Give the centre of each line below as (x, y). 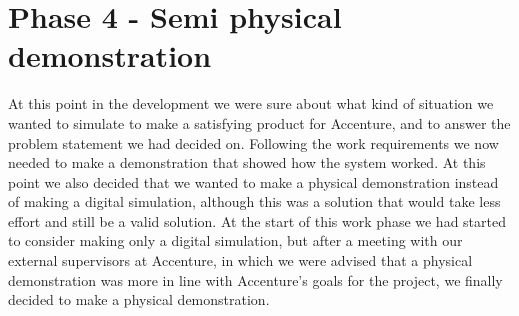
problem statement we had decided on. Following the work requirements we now (253, 142)
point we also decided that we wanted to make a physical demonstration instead (253, 181)
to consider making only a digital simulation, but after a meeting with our (235, 240)
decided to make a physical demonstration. (139, 299)
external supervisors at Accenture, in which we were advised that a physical (240, 260)
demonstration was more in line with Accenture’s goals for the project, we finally (255, 279)
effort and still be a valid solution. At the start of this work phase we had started (257, 220)
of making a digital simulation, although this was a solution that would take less (254, 201)
